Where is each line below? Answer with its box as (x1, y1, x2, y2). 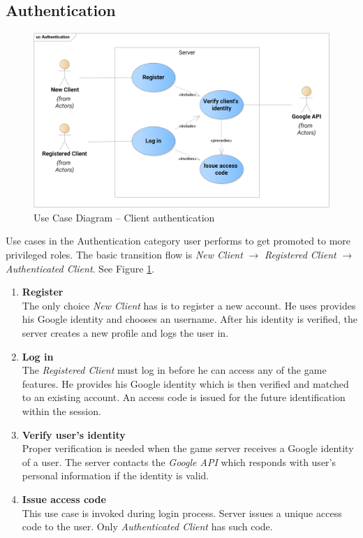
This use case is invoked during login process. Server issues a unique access (22, 505, 342, 520)
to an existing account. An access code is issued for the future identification (22, 390, 346, 405)
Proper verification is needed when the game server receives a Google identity (22, 441, 354, 456)
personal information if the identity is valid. (22, 468, 209, 483)
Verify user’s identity (22, 427, 126, 442)
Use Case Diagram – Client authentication (34, 210, 215, 224)
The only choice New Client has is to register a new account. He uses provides (22, 298, 356, 312)
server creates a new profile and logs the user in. (22, 326, 229, 340)
